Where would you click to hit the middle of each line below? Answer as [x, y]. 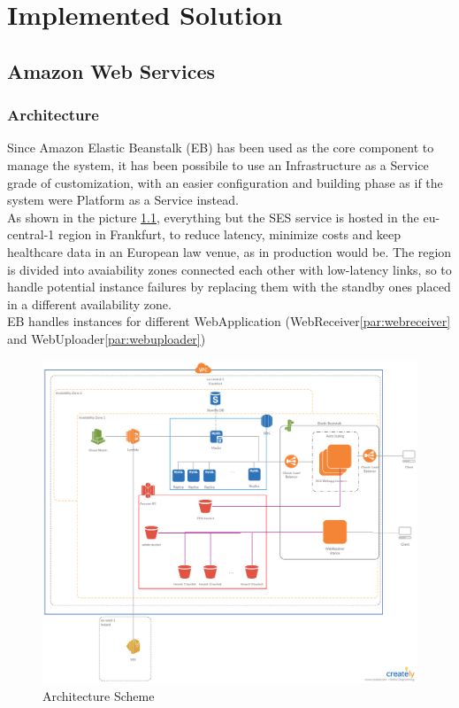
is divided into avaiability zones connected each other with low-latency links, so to [229, 269]
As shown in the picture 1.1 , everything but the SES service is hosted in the [213, 217]
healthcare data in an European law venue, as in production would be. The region [229, 251]
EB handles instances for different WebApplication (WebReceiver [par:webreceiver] [229, 321]
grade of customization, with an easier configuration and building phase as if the [225, 182]
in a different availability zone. [89, 303]
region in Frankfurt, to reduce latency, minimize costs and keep [229, 234]
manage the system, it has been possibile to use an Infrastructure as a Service [218, 164]
